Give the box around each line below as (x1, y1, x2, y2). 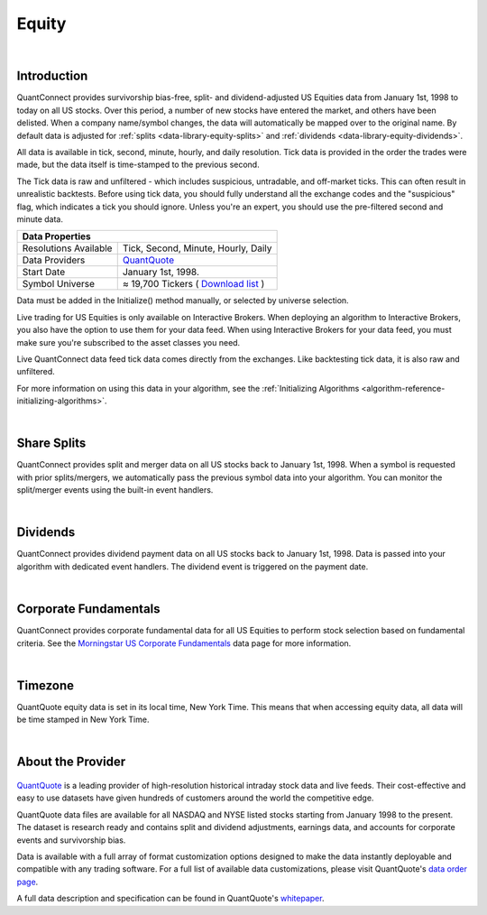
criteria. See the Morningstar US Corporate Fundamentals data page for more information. (16, 637, 352, 649)
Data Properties (22, 230, 92, 243)
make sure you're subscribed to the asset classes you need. (16, 337, 241, 347)
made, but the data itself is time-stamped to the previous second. (16, 159, 261, 171)
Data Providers (22, 254, 86, 266)
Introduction (16, 69, 88, 84)
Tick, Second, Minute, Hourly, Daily (122, 242, 272, 254)
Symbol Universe (22, 278, 95, 291)
